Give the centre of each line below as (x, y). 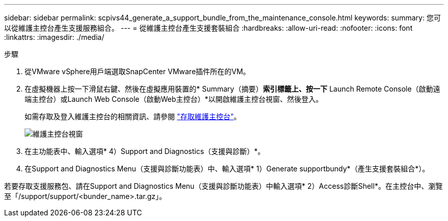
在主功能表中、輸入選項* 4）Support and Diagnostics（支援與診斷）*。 (145, 151)
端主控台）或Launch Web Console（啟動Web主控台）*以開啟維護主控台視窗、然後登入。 (174, 99)
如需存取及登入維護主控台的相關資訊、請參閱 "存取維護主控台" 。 (133, 116)
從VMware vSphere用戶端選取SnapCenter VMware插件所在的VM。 (138, 71)
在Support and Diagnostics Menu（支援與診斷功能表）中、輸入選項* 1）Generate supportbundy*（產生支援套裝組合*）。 (227, 169)
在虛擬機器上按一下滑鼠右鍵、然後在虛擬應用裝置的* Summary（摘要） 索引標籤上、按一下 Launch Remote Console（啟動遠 (232, 89)
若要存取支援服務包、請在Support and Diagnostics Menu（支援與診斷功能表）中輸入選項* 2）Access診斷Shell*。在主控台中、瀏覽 (223, 186)
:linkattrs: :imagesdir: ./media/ (54, 37)
